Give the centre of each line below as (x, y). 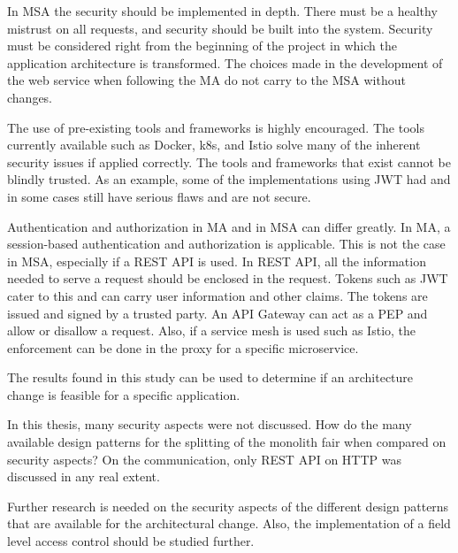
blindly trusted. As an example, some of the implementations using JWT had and (229, 179)
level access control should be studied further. (131, 541)
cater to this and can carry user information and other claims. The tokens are (218, 295)
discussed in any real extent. (84, 476)
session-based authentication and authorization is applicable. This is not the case (226, 244)
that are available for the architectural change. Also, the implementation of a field (229, 523)
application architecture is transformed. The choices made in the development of (225, 62)
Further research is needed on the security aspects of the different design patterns (228, 506)
